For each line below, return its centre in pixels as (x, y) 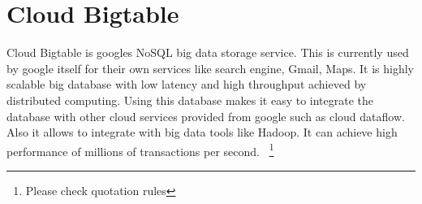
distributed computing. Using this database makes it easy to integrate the (190, 100)
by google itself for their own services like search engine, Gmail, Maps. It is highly (210, 68)
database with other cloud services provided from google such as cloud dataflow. (206, 116)
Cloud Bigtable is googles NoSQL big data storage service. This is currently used (208, 52)
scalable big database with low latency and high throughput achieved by (187, 84)
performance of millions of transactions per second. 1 (140, 150)
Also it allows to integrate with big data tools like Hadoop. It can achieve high (202, 132)
